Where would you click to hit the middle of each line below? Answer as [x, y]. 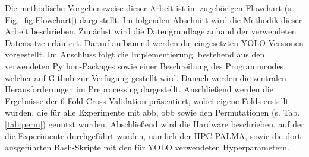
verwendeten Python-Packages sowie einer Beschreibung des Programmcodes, [146, 65]
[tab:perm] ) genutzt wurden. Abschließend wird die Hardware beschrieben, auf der [154, 124]
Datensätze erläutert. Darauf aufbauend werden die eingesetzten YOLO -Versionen [154, 42]
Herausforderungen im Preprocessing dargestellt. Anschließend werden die [139, 89]
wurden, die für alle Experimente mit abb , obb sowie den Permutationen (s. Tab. [152, 112]
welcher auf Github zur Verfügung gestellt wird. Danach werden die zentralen [146, 77]
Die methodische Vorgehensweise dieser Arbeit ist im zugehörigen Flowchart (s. [149, 8]
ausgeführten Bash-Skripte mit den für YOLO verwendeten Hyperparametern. [147, 147]
